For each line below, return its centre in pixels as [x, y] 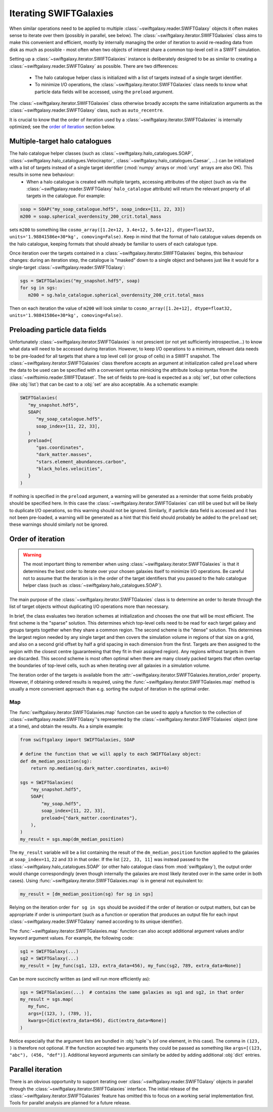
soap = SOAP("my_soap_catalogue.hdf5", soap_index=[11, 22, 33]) [103, 209]
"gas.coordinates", [60, 447]
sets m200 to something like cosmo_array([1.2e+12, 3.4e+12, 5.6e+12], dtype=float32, [112, 229]
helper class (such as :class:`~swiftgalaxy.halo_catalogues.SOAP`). [93, 585]
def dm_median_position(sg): [56, 761]
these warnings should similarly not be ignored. [59, 524]
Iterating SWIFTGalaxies [61, 13]
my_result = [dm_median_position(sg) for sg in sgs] [87, 894]
